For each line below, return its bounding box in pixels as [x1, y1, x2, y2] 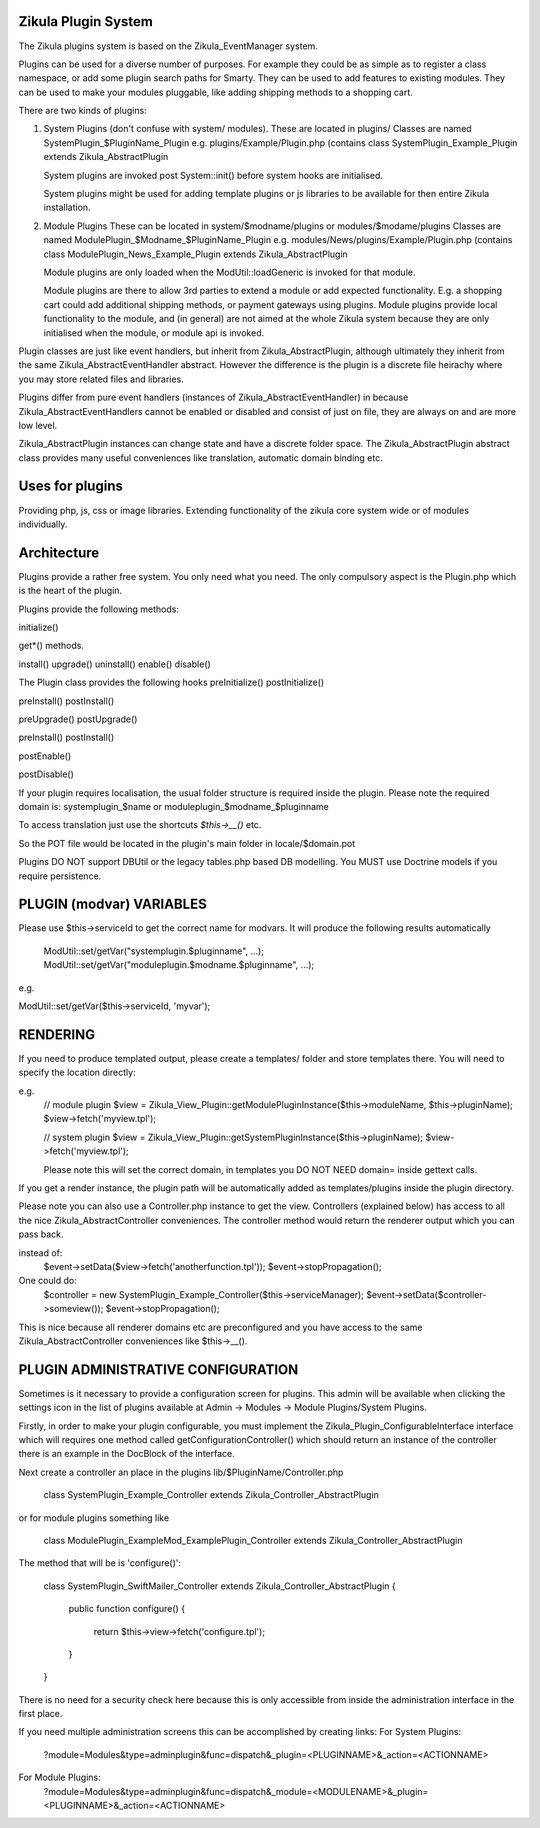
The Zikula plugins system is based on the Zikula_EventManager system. [18, 40, 319, 52]
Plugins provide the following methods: [18, 603, 180, 615]
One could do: [18, 1275, 77, 1287]
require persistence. [18, 870, 102, 882]
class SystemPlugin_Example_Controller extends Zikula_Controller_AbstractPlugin [43, 1489, 380, 1501]
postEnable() [18, 750, 72, 762]
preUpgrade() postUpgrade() [18, 713, 138, 725]
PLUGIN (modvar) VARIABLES [18, 896, 207, 913]
